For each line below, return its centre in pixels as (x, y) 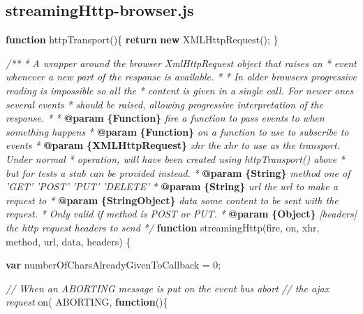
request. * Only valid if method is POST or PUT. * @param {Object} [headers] (181, 214)
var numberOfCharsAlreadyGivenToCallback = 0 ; (113, 265)
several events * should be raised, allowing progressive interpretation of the (164, 104)
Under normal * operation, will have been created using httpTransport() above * (175, 158)
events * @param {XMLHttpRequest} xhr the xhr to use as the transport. (173, 145)
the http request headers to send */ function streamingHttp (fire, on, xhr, (163, 227)
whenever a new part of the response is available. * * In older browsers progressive (181, 77)
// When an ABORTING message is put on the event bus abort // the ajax (168, 288)
